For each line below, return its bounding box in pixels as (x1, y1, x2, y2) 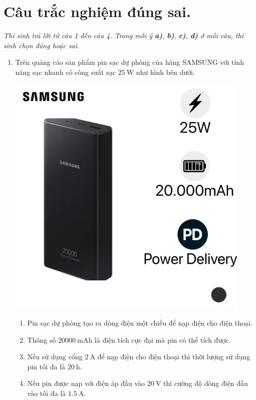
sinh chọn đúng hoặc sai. (4, 40, 80, 50)
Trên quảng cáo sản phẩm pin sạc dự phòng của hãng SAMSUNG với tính (15, 57, 244, 67)
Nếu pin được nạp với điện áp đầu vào (27, 378, 145, 388)
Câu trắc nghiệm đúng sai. (4, 1, 191, 22)
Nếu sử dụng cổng (27, 351, 83, 362)
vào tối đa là (27, 388, 66, 398)
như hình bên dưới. (136, 66, 195, 77)
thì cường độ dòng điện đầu (163, 378, 248, 388)
